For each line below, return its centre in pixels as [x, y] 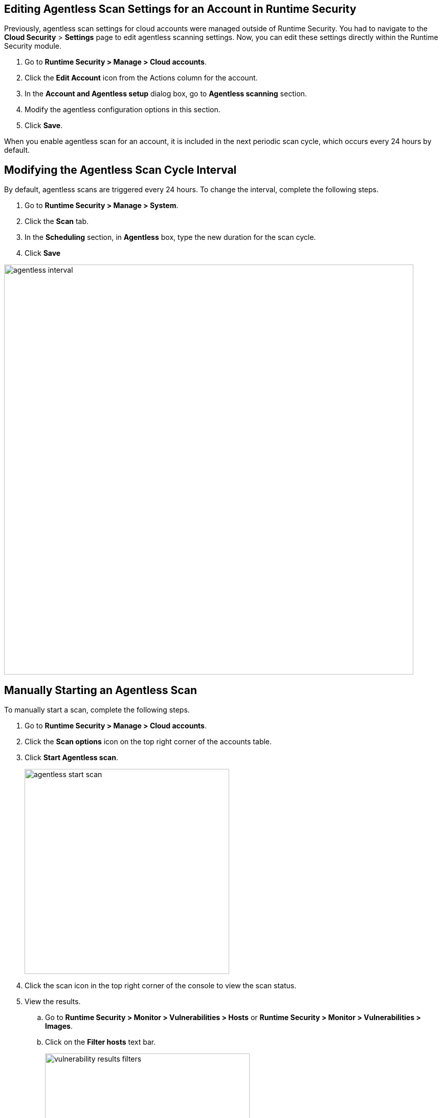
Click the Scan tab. [57, 221]
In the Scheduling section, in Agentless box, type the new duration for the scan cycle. [170, 237]
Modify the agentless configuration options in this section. [123, 110]
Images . [59, 1026]
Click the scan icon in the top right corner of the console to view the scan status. [161, 986]
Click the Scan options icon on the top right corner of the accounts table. [148, 742]
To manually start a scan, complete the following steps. [97, 710]
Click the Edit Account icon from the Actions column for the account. [141, 78]
